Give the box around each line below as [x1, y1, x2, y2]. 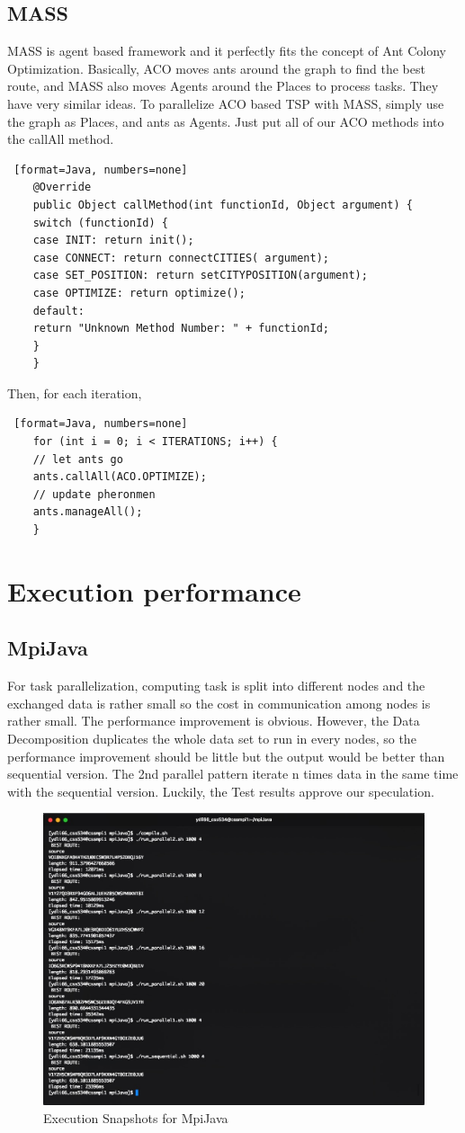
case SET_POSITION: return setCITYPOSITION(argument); [32, 269, 368, 282]
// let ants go [32, 452, 123, 466]
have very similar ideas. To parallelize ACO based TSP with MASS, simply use [7, 94, 444, 112]
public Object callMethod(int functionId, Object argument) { [32, 198, 414, 211]
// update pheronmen [32, 487, 156, 501]
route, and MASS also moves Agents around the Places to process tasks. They [7, 76, 439, 95]
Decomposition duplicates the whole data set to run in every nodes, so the [7, 729, 416, 747]
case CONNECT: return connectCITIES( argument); [32, 251, 329, 264]
